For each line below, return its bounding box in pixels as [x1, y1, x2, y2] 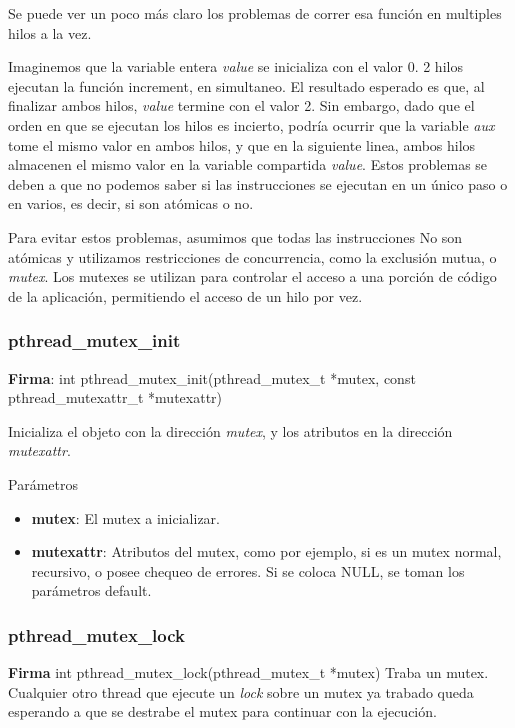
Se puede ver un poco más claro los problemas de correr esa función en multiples [8, 3, 502, 23]
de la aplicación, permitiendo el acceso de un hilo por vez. [8, 285, 363, 306]
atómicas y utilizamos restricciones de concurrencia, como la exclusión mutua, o [8, 246, 497, 267]
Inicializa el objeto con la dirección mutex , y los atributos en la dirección [8, 420, 453, 441]
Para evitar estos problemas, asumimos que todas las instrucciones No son [8, 226, 463, 247]
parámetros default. [31, 580, 152, 601]
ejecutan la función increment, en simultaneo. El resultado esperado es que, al [8, 75, 485, 96]
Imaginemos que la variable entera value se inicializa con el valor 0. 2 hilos [8, 56, 463, 77]
